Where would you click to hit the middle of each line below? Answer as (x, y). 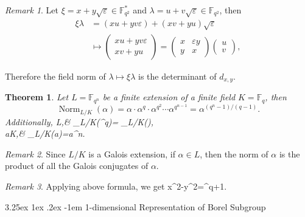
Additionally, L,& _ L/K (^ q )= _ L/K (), (79, 121)
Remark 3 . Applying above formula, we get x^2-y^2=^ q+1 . (116, 186)
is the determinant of (177, 76)
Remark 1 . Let (32, 10)
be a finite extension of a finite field (169, 97)
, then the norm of (234, 153)
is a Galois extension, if (132, 153)
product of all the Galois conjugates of (77, 166)
